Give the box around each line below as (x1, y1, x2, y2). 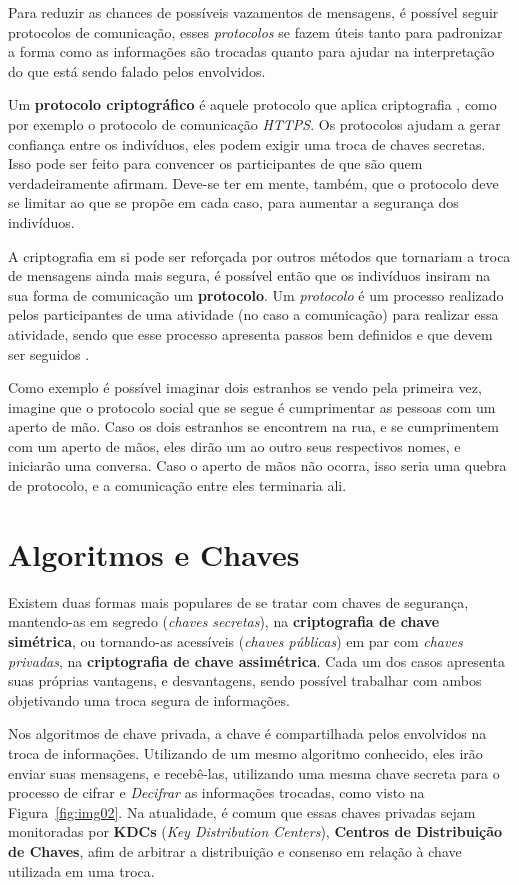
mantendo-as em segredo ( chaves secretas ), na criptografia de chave (8, 611, 440, 632)
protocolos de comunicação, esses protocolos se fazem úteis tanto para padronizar (8, 21, 503, 42)
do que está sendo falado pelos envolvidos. (8, 60, 266, 81)
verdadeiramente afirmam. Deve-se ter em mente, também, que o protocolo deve (8, 172, 499, 193)
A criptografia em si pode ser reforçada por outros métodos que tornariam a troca (8, 245, 511, 266)
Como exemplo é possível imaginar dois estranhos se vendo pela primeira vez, (8, 377, 482, 398)
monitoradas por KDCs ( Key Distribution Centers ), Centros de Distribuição (8, 821, 503, 842)
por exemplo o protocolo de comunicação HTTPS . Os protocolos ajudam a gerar (8, 113, 501, 134)
